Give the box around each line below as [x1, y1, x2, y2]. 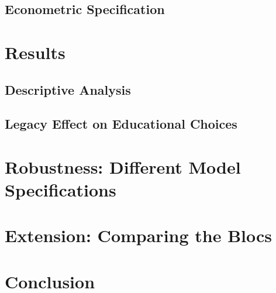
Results [5, 40, 65, 64]
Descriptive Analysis [5, 80, 131, 98]
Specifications [5, 178, 116, 202]
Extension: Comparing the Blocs [5, 223, 272, 247]
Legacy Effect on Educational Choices [5, 115, 237, 133]
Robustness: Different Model [5, 154, 241, 178]
